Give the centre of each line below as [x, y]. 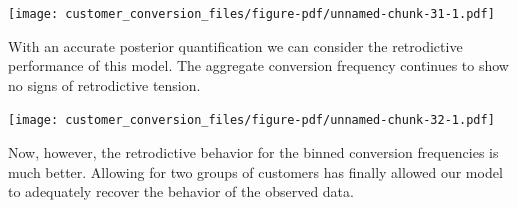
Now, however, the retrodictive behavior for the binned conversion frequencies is [253, 152]
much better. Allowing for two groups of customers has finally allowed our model [255, 171]
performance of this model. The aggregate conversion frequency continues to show [258, 65]
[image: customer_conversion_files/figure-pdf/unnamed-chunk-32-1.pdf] [251, 120]
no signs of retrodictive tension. [104, 84]
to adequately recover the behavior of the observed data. [181, 191]
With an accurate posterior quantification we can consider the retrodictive [235, 45]
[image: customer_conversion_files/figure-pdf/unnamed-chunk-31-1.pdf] [251, 14]
